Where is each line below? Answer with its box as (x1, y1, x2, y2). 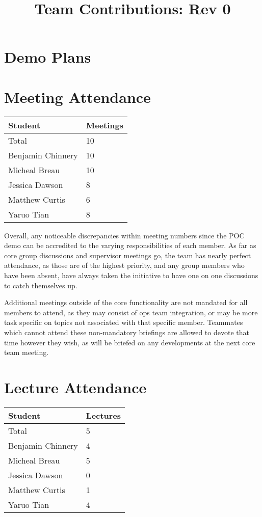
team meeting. (4, 347, 49, 358)
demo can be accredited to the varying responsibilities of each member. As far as (4, 240, 256, 251)
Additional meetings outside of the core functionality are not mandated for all (4, 297, 248, 308)
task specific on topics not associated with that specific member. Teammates (4, 317, 243, 328)
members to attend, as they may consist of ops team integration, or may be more (4, 307, 258, 317)
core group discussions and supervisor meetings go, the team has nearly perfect (4, 250, 251, 260)
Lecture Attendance (4, 377, 147, 397)
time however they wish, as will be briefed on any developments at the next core (4, 337, 255, 347)
